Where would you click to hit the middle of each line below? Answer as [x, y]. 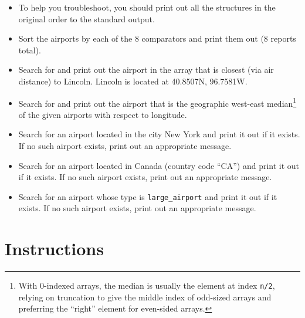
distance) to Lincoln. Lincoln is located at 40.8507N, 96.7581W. [133, 81]
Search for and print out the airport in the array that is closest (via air [146, 70]
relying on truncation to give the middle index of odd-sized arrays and [145, 297]
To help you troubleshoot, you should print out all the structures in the [147, 7]
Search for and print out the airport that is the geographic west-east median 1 [157, 102]
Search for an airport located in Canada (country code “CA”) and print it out [159, 165]
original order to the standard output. [87, 18]
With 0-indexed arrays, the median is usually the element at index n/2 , [147, 285]
